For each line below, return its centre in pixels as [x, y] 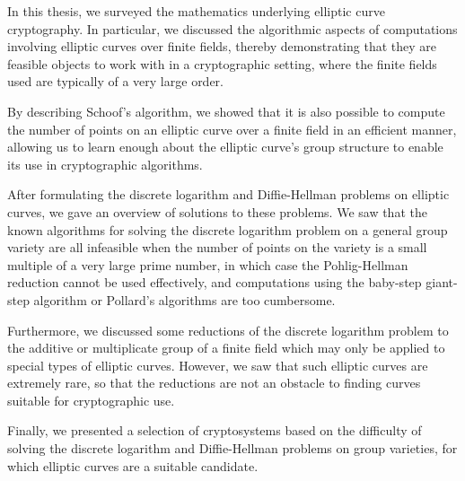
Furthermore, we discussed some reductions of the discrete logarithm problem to [228, 330]
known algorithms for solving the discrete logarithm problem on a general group [228, 229]
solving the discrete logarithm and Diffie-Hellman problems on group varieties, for [232, 448]
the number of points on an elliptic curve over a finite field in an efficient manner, [232, 129]
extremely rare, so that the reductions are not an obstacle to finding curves [214, 383]
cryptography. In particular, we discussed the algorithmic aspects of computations [232, 28]
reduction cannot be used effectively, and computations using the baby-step [215, 282]
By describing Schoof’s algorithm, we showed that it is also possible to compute [226, 111]
